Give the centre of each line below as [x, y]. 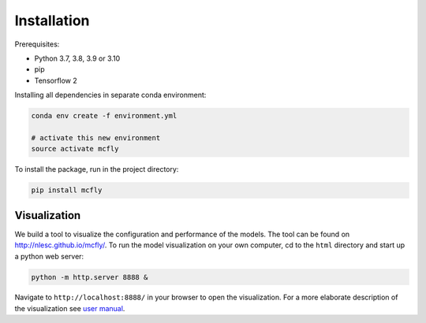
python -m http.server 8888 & [90, 277]
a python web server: [49, 256]
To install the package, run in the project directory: [97, 169]
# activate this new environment [96, 137]
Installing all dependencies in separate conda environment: [110, 95]
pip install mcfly [67, 190]
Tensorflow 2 [56, 80]
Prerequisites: [37, 44]
